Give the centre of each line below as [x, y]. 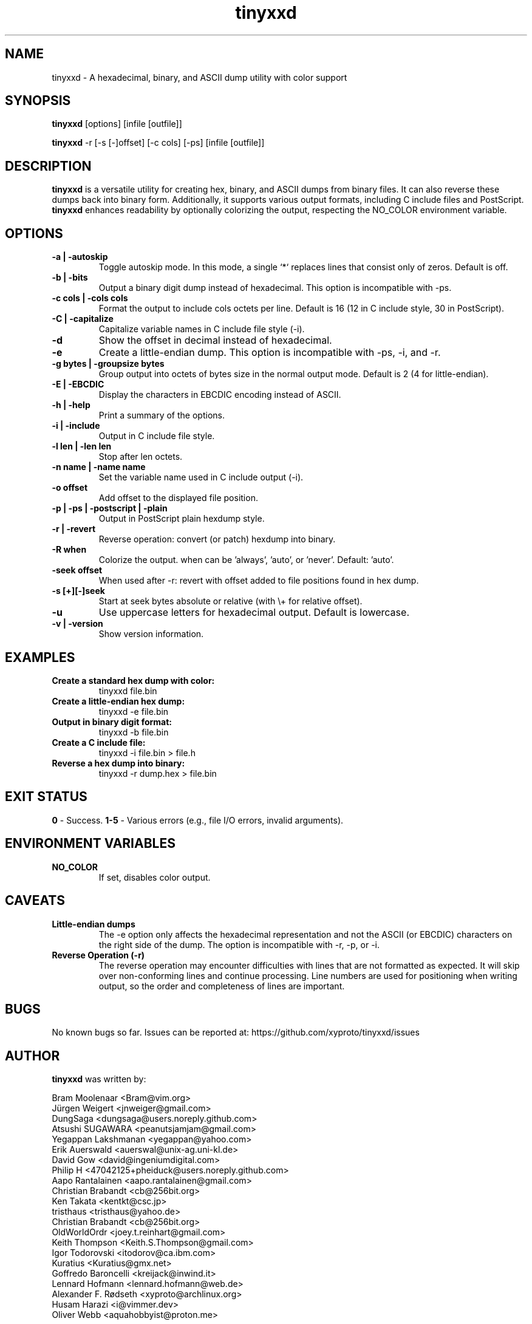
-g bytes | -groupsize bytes [108, 364]
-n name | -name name [99, 467]
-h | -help [71, 405]
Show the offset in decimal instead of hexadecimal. [215, 340]
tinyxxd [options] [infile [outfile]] [117, 124]
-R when [69, 550]
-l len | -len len [82, 446]
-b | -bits [70, 278]
